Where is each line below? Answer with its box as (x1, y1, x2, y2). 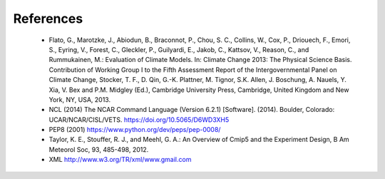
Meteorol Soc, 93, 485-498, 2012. (48, 145, 149, 153)
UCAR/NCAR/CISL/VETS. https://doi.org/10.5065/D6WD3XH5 (48, 115, 230, 124)
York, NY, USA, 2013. (48, 95, 111, 103)
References (13, 11, 83, 26)
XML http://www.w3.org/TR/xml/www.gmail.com (48, 155, 192, 164)
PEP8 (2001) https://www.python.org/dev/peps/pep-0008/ (48, 126, 221, 134)
